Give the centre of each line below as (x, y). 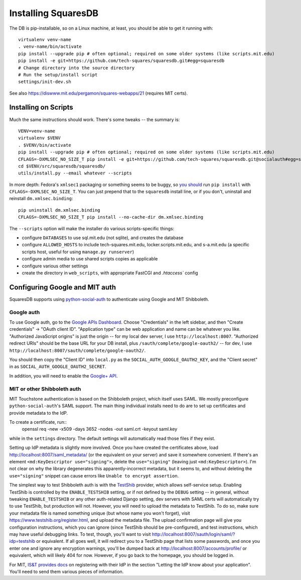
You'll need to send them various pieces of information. (66, 571)
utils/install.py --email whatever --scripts (75, 173)
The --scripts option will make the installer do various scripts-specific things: (92, 228)
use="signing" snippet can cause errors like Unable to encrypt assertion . (94, 475)
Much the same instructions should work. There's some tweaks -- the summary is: (95, 119)
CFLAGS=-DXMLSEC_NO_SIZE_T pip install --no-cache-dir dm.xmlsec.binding (111, 217)
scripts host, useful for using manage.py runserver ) (78, 252)
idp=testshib (22, 541)
